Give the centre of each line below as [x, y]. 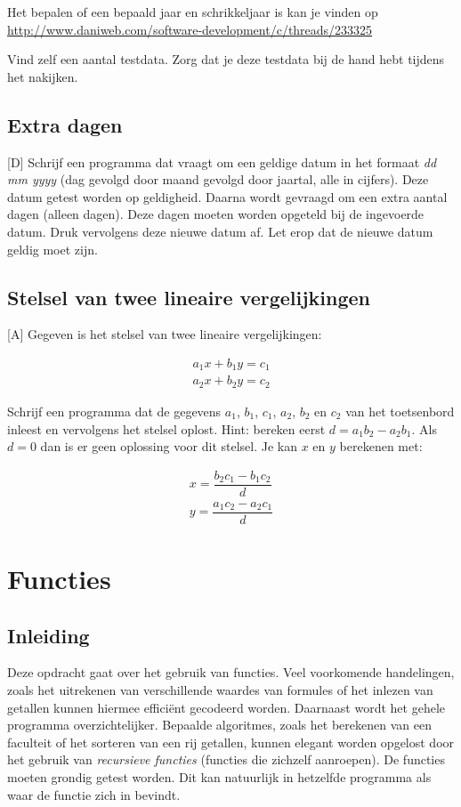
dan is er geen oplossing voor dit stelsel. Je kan [169, 446]
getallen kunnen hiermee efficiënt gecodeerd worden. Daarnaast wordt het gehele [226, 707]
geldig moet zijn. [53, 249]
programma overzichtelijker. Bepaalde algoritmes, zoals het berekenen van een [219, 725]
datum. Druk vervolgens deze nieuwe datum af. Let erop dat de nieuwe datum [220, 231]
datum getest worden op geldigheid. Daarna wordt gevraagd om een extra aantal [227, 196]
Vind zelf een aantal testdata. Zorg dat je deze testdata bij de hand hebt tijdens [226, 59]
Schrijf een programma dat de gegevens [114, 411]
